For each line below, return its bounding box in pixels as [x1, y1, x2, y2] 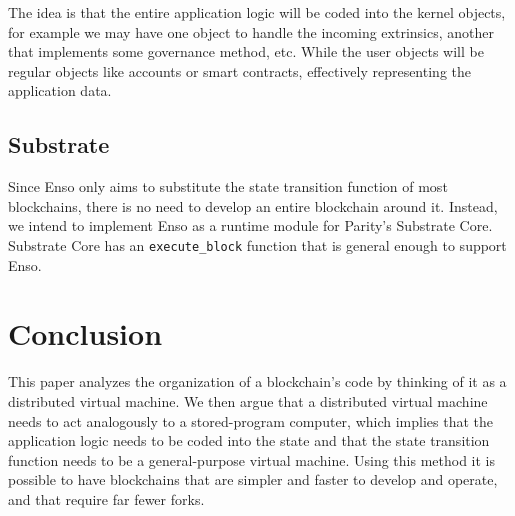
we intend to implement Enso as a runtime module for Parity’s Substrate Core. [8, 215, 493, 236]
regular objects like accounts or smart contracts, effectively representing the [8, 60, 471, 81]
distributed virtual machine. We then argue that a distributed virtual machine [8, 390, 488, 411]
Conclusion [8, 313, 163, 354]
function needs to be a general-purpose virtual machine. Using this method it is [8, 449, 496, 470]
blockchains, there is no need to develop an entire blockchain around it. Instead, [8, 195, 498, 216]
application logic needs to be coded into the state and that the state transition [8, 430, 490, 451]
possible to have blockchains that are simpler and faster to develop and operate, [8, 469, 498, 490]
